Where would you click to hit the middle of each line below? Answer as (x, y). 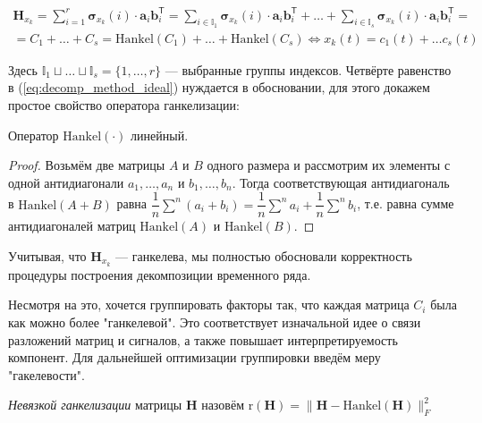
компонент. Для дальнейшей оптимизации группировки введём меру (194, 357)
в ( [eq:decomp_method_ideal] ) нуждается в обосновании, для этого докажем (219, 87)
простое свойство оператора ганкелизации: (124, 104)
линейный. (160, 135)
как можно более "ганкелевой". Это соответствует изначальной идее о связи (215, 322)
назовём (223, 405)
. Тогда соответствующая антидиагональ (341, 182)
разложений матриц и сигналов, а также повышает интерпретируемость (203, 339)
